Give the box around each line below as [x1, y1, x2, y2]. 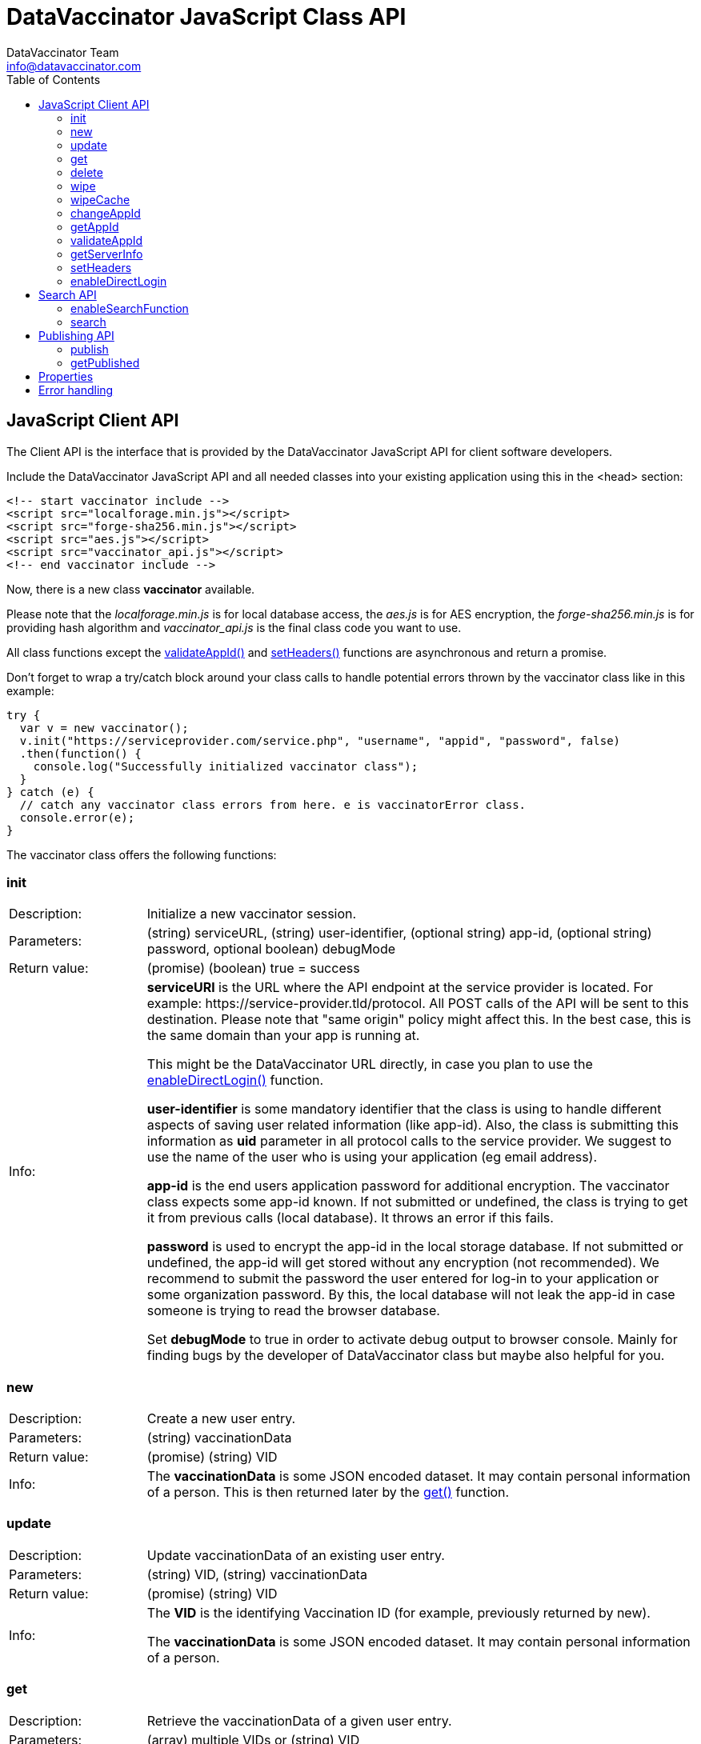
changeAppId [70, 206, 141, 220]
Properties [38, 369, 94, 383]
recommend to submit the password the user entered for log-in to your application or [146, 1270, 659, 1287]
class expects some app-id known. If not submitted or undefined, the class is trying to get [146, 1194, 688, 1210]
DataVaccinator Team [6, 45, 119, 59]
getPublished [70, 355, 140, 370]
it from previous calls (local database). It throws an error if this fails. [146, 1210, 554, 1226]
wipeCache [70, 192, 130, 206]
